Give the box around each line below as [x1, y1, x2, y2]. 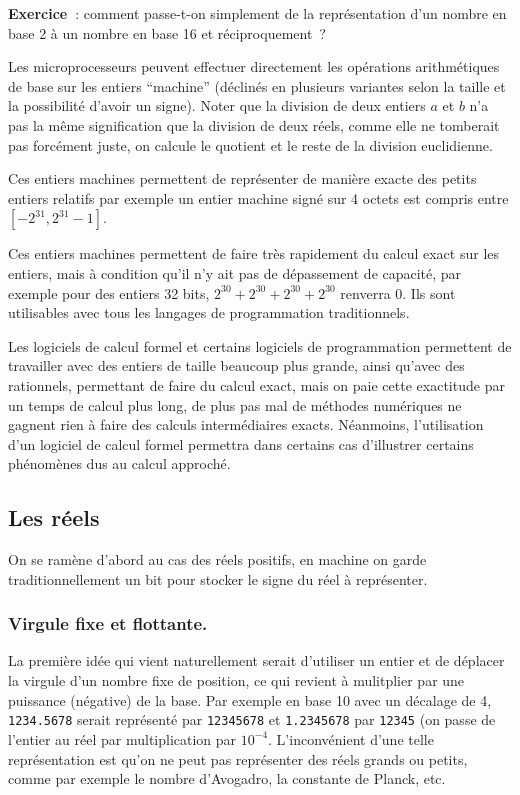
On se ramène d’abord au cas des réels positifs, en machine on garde [8, 549, 427, 570]
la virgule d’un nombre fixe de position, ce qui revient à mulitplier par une [8, 670, 465, 691]
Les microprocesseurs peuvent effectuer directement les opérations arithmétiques [8, 56, 500, 77]
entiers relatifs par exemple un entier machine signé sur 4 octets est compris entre [8, 187, 509, 208]
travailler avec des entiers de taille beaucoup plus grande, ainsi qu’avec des [8, 355, 465, 376]
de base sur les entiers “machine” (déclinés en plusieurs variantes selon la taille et [8, 75, 506, 96]
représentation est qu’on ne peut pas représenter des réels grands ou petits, [8, 748, 468, 769]
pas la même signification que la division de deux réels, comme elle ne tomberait [8, 114, 500, 135]
